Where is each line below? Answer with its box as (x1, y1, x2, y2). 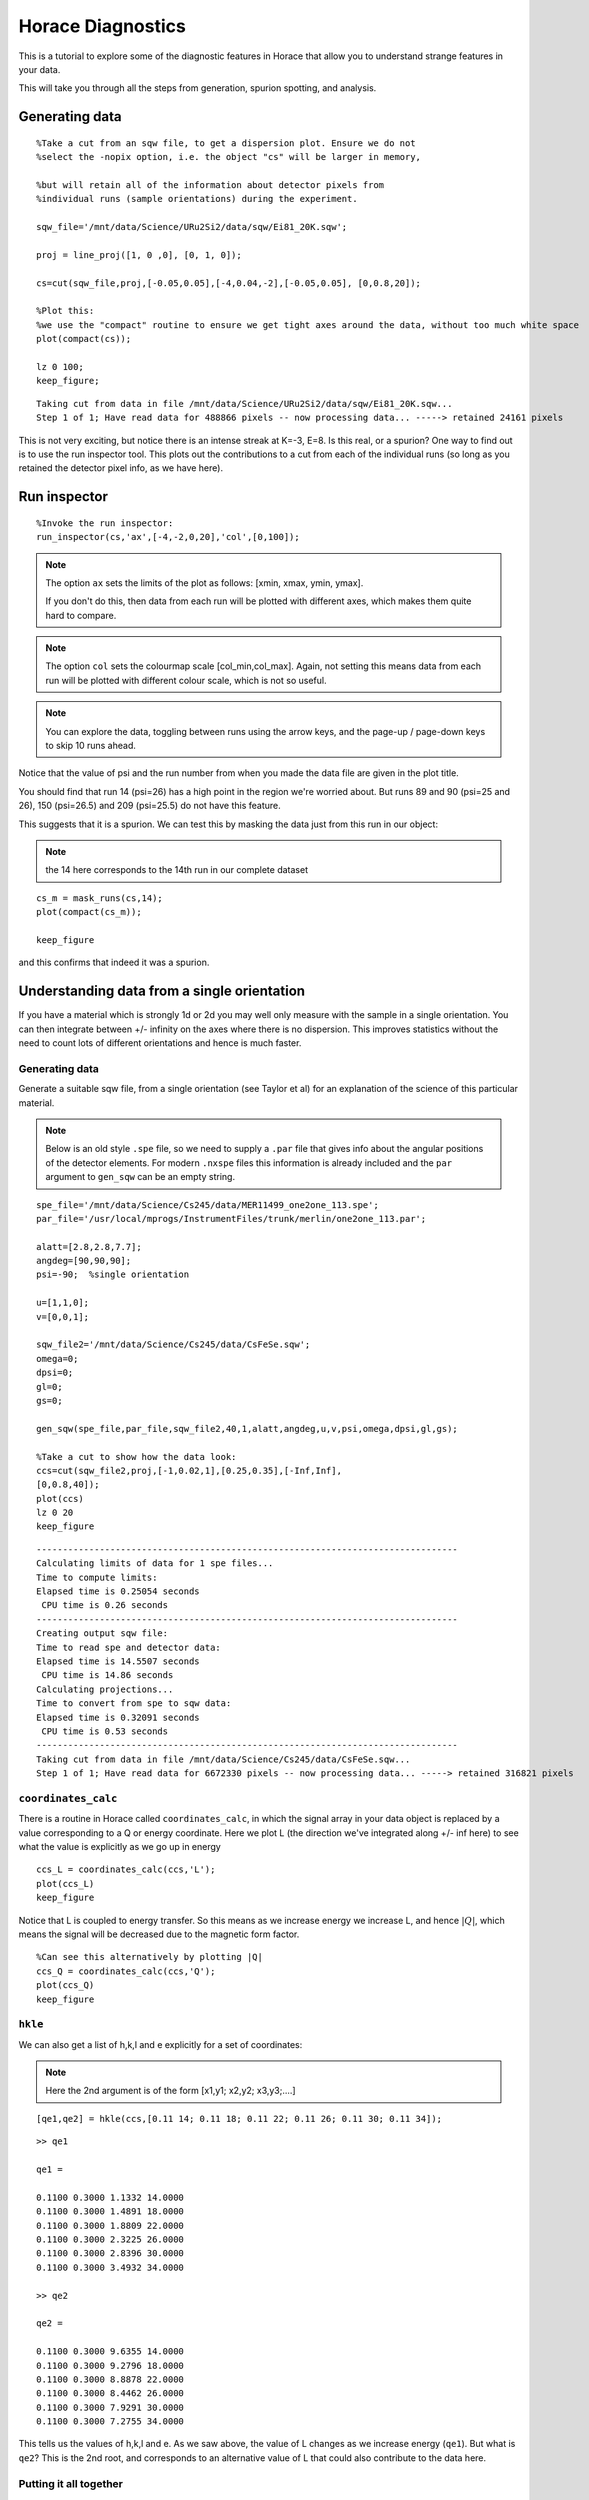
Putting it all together (18, 2476, 124, 2490)
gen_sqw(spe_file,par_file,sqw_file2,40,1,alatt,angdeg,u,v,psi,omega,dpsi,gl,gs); (36, 1423, 459, 1434)
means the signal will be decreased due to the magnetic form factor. (18, 1928, 300, 1940)
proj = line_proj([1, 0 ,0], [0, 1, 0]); (36, 249, 242, 260)
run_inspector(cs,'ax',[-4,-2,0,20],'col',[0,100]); (36, 531, 300, 543)
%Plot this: (36, 305, 95, 317)
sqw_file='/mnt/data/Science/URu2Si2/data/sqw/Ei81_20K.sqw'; (36, 221, 348, 233)
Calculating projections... (36, 1683, 174, 1695)
